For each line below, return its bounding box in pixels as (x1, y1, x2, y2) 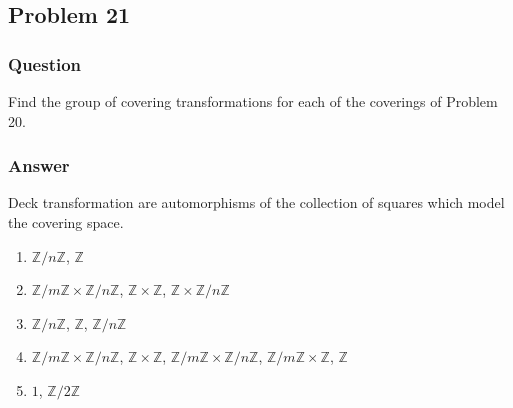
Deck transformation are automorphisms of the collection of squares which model (8, 192, 505, 213)
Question (8, 51, 82, 76)
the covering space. (8, 212, 124, 232)
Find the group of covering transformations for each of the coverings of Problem (8, 91, 498, 111)
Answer (8, 153, 70, 178)
